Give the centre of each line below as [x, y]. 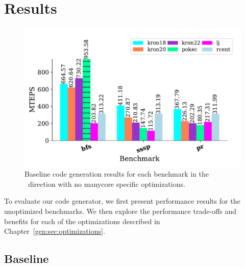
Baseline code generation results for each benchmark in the [117, 174]
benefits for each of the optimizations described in [82, 221]
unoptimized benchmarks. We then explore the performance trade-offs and [120, 211]
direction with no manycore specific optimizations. [106, 184]
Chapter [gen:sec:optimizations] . [55, 231]
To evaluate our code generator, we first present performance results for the [122, 201]
